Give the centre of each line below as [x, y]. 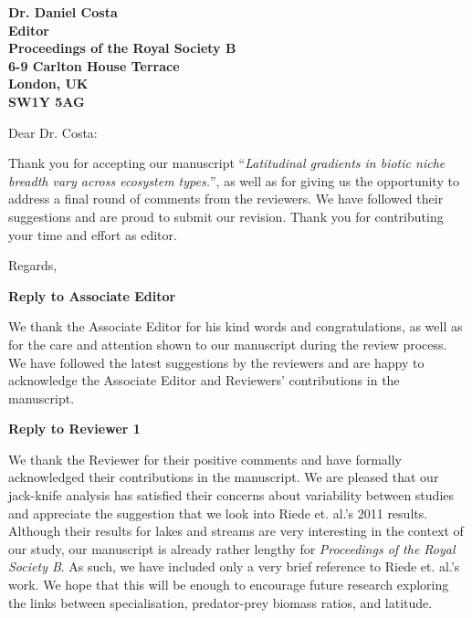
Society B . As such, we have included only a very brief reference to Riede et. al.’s [234, 566]
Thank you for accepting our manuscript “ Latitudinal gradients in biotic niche [227, 163]
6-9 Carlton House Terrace [94, 65]
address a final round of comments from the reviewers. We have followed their [226, 199]
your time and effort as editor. [93, 234]
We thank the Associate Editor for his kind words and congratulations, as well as [236, 326]
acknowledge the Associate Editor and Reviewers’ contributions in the [204, 380]
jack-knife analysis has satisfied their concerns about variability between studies [231, 495]
